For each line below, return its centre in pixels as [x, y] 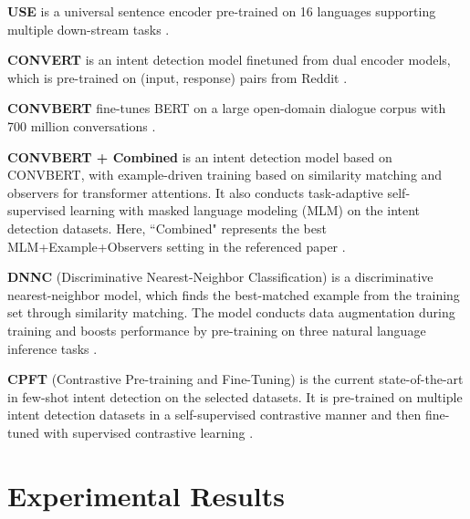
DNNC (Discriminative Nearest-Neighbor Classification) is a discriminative [220, 277]
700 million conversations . [82, 125]
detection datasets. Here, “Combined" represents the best [167, 228]
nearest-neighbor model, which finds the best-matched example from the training [234, 294]
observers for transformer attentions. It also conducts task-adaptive [195, 192]
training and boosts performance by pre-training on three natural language [217, 330]
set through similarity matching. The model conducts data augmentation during [231, 312]
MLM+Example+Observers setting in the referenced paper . [177, 246]
